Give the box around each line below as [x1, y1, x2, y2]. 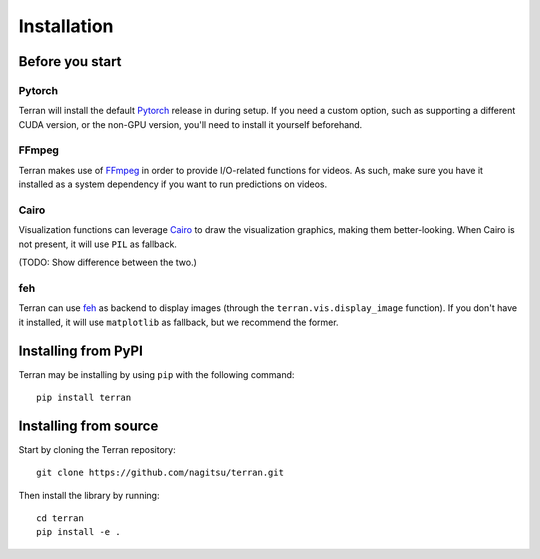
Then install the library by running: [18, 489, 160, 501]
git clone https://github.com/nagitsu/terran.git [36, 467, 285, 479]
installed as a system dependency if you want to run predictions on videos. [18, 178, 328, 190]
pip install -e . [36, 526, 121, 538]
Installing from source [18, 417, 159, 434]
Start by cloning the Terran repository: [18, 443, 176, 455]
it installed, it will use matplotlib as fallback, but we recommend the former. [18, 316, 339, 328]
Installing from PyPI [18, 342, 144, 359]
